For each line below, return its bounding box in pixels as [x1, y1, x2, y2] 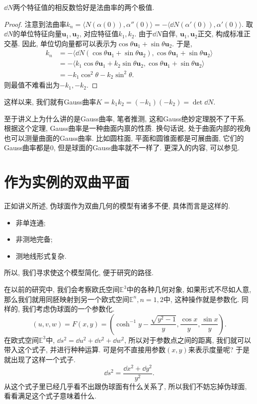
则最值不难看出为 [4, 80, 60, 90]
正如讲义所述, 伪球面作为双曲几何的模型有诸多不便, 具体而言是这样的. [4, 201, 230, 211]
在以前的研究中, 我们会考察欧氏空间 [4, 284, 120, 295]
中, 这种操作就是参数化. [163, 294, 240, 304]
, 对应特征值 [79, 28, 119, 39]
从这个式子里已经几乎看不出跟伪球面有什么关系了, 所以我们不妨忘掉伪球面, [4, 381, 247, 391]
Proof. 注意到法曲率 [4, 18, 67, 29]
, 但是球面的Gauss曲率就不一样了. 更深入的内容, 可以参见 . [53, 142, 240, 153]
